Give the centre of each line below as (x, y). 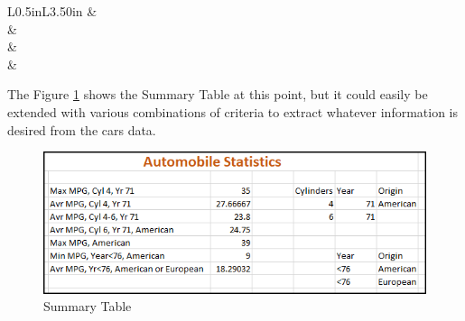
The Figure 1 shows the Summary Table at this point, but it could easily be (218, 94)
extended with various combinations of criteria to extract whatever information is (233, 111)
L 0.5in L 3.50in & (52, 11)
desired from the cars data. (82, 129)
